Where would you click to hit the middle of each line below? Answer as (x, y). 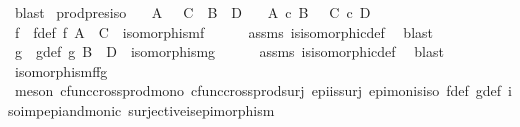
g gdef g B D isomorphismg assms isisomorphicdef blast (229, 51)
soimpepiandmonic (65, 109)
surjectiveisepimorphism (201, 109)
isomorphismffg (61, 70)
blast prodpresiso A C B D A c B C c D (192, 12)
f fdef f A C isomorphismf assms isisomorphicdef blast (223, 31)
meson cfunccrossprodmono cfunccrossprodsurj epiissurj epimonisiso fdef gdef (258, 90)
